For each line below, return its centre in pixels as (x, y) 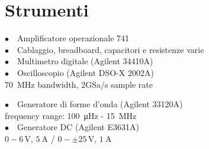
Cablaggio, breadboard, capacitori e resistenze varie (111, 49)
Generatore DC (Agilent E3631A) (78, 127)
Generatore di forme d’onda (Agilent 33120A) (100, 104)
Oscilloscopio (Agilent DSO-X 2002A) (86, 72)
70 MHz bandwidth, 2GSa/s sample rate (79, 84)
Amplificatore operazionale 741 (73, 38)
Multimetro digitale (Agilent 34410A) (85, 61)
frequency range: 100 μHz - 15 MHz (71, 115)
